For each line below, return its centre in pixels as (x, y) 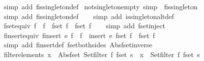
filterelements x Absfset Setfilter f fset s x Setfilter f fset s (102, 54)
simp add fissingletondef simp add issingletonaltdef (89, 16)
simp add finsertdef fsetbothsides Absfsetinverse (78, 45)
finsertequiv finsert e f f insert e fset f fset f (79, 35)
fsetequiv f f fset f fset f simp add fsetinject (85, 26)
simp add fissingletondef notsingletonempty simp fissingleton (101, 6)
